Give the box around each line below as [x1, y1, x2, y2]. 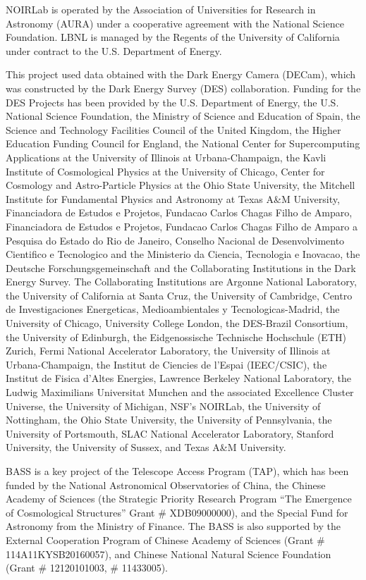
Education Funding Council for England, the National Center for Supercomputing [6, 136, 360, 151]
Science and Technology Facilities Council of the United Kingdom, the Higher [6, 122, 341, 137]
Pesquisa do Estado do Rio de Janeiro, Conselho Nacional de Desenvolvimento [6, 233, 345, 247]
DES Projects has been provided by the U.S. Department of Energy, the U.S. [6, 94, 339, 109]
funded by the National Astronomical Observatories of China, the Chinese [6, 477, 326, 492]
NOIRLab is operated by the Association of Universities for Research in [6, 2, 316, 16]
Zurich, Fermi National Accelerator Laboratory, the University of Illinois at [6, 343, 331, 358]
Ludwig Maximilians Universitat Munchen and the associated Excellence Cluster [6, 385, 354, 400]
